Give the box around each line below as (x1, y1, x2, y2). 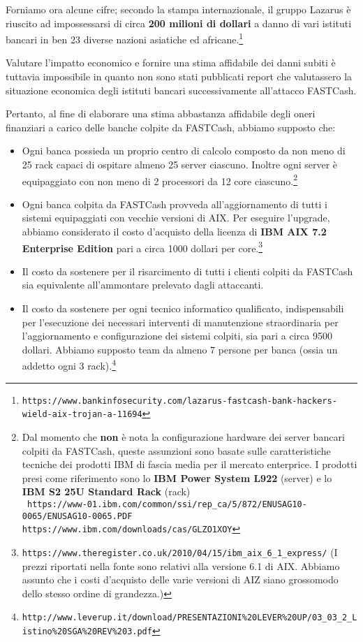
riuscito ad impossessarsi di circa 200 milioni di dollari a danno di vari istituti (6, 15, 352, 30)
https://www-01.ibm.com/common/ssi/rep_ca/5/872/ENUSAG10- (27, 499, 307, 509)
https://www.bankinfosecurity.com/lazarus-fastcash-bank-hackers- (22, 395, 337, 406)
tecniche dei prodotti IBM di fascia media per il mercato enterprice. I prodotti (22, 457, 357, 472)
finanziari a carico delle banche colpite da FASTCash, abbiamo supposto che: (6, 119, 336, 134)
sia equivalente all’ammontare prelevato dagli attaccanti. (22, 277, 264, 292)
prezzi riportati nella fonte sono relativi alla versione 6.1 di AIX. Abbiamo (22, 558, 340, 573)
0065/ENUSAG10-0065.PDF (22, 511, 133, 521)
